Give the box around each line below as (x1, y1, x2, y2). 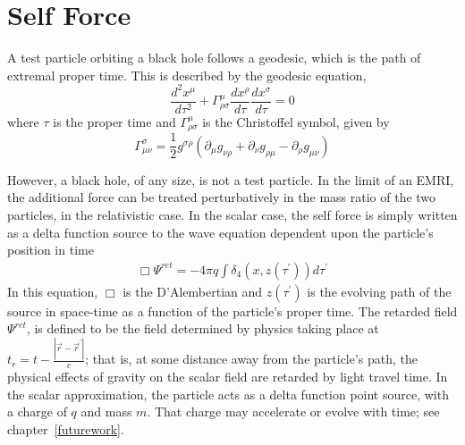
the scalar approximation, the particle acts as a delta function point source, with (7, 384, 449, 403)
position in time (7, 240, 94, 259)
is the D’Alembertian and (123, 281, 263, 300)
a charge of (7, 402, 67, 421)
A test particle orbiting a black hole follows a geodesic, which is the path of (7, 48, 421, 67)
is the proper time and (53, 112, 176, 130)
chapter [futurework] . (7, 419, 124, 438)
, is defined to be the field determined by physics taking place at (26, 319, 379, 338)
